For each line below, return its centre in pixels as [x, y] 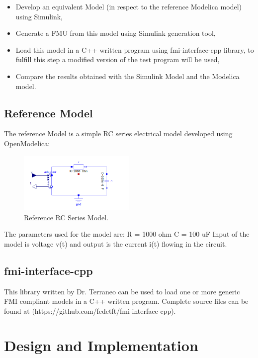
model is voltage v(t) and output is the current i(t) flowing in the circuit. [116, 243]
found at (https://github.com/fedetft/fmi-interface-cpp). [90, 311]
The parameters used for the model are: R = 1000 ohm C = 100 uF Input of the [127, 234]
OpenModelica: [27, 143]
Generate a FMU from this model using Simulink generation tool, [116, 33]
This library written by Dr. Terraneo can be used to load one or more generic [122, 291]
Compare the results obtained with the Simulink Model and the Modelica [128, 76]
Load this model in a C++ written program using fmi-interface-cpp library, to [135, 49]
